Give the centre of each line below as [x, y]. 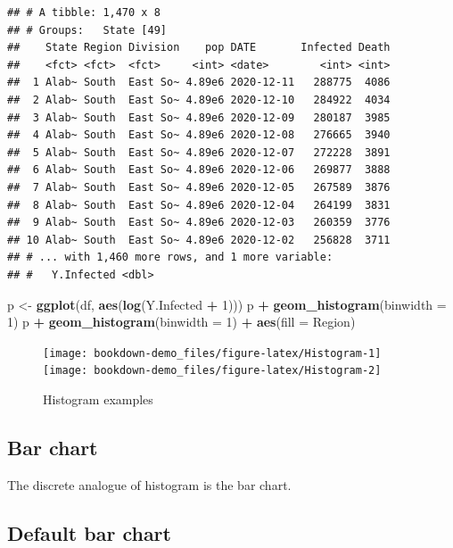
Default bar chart [89, 532]
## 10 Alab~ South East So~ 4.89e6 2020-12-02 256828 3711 [199, 240]
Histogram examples [98, 399]
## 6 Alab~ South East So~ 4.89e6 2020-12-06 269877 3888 [199, 170]
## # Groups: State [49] [87, 30]
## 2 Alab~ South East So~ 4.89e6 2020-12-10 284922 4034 [199, 100]
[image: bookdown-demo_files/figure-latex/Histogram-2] [212, 371]
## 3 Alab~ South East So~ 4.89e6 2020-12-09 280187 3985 [199, 117]
